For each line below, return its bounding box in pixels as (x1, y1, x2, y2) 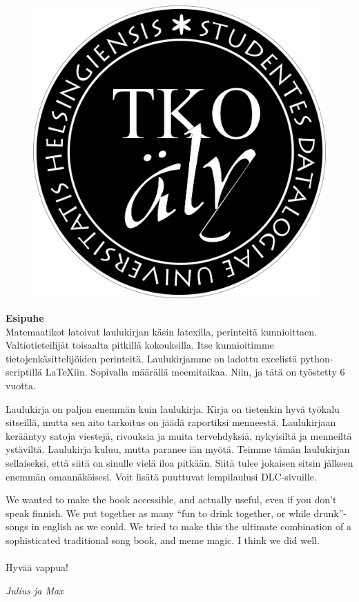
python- (300, 351, 333, 365)
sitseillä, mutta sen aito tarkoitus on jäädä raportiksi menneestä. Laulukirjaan (6, 415, 336, 429)
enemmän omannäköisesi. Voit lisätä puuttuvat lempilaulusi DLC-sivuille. (6, 469, 317, 483)
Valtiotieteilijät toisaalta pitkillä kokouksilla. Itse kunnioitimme (6, 338, 274, 352)
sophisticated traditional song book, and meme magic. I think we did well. (6, 532, 320, 547)
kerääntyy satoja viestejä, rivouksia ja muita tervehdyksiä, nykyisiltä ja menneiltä (6, 428, 352, 443)
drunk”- (313, 505, 347, 520)
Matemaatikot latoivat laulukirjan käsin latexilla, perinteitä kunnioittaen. (6, 324, 317, 338)
